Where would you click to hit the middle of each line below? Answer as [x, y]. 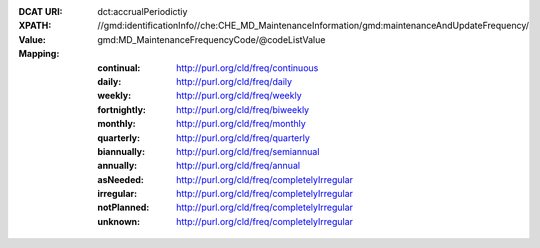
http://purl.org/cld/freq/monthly [241, 124]
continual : [119, 67]
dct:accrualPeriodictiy [142, 11]
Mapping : [39, 54]
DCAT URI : [41, 11]
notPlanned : [123, 207]
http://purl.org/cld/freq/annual [238, 166]
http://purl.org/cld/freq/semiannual [248, 151]
